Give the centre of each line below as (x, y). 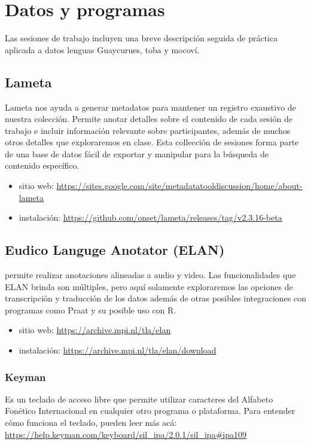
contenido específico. (42, 165)
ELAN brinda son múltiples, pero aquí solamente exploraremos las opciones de (149, 286)
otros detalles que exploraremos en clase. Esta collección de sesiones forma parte (152, 142)
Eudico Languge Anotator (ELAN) (115, 250)
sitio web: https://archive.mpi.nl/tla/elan (95, 330)
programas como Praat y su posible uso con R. (91, 310)
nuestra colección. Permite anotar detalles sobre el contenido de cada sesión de (149, 119)
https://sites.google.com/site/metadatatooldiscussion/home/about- (179, 186)
